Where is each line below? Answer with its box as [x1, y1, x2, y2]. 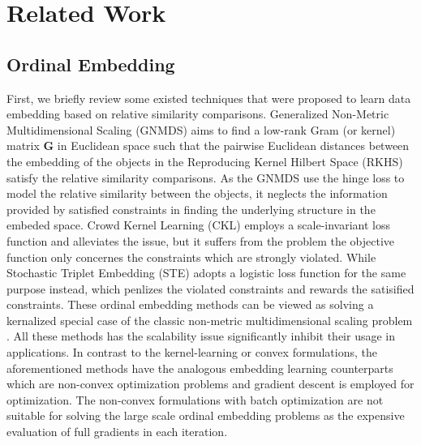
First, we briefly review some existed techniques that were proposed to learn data [6, 89, 411, 106]
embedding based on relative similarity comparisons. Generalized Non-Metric [6, 105, 389, 122]
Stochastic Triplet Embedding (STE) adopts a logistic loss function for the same [6, 264, 406, 281]
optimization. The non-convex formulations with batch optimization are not [6, 391, 384, 408]
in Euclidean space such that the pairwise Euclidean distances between [57, 137, 410, 154]
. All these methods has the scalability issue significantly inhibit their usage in [6, 327, 395, 344]
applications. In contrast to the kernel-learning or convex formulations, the [6, 344, 378, 361]
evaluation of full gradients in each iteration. [6, 423, 228, 440]
